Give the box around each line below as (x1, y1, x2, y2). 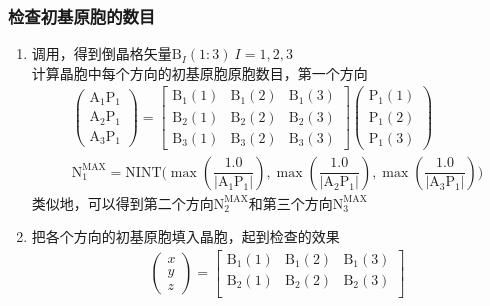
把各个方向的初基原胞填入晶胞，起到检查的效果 (31, 226, 340, 247)
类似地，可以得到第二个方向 (31, 192, 214, 213)
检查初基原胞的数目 (8, 3, 156, 28)
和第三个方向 (248, 192, 333, 213)
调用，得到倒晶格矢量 (31, 43, 172, 64)
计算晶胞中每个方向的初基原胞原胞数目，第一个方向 (31, 62, 368, 83)
